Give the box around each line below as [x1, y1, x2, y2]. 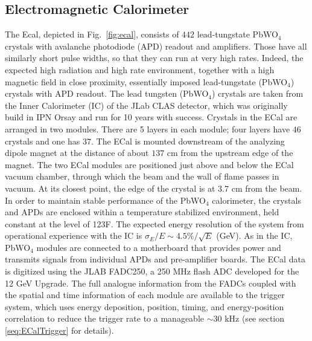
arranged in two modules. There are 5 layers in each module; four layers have [5, 122, 290, 135]
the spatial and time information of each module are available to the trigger [5, 288, 285, 301]
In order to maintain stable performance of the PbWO [5, 193, 206, 206]
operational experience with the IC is [5, 229, 142, 242]
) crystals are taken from [212, 87, 304, 100]
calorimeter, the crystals [212, 193, 301, 206]
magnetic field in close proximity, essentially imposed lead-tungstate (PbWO [5, 75, 288, 88]
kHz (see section [224, 312, 285, 325]
